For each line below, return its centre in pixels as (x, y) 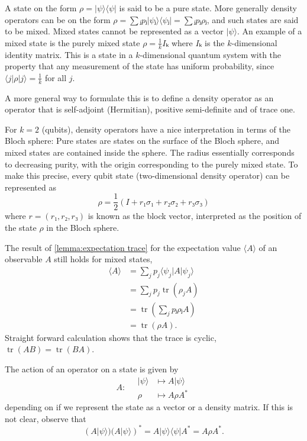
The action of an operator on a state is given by (92, 368)
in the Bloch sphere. (83, 228)
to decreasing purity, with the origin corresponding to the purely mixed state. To (151, 164)
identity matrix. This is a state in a (69, 54)
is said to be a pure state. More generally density (208, 8)
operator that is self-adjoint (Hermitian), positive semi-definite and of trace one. (150, 109)
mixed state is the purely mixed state (72, 42)
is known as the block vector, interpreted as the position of (195, 216)
